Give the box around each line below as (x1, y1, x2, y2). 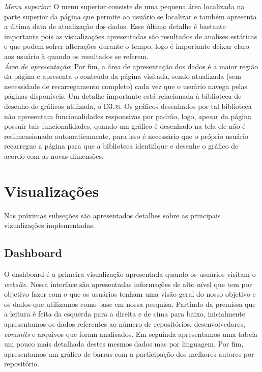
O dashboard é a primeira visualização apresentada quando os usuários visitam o (4, 269, 256, 279)
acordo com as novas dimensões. (4, 150, 104, 161)
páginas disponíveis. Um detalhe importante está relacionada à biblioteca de (4, 91, 242, 101)
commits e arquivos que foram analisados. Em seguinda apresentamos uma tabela (4, 328, 258, 339)
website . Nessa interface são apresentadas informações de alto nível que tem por (4, 278, 252, 289)
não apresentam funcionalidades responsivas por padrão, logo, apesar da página (4, 110, 252, 121)
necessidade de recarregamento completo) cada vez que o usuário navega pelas (4, 80, 247, 91)
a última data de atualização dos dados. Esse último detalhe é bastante (4, 21, 226, 32)
